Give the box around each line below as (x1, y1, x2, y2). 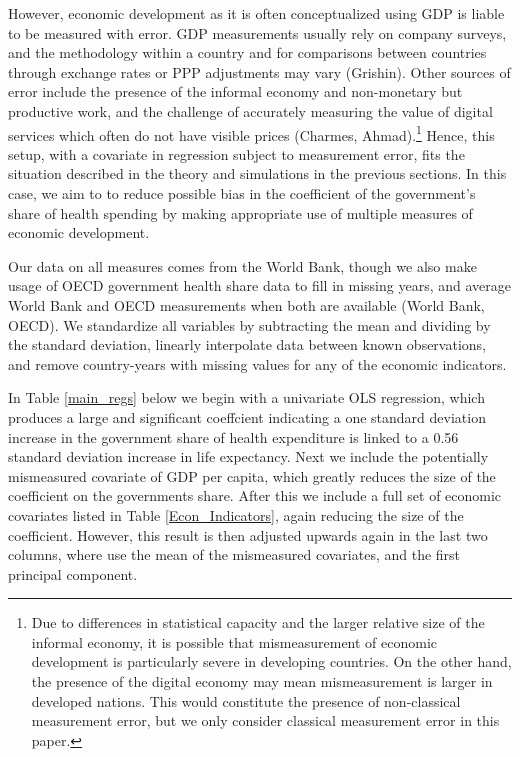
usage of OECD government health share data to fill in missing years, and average (8, 275, 511, 296)
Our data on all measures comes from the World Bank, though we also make (8, 255, 477, 276)
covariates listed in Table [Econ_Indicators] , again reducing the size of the (8, 504, 464, 525)
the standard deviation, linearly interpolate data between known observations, (8, 334, 486, 355)
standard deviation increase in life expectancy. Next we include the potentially (8, 446, 489, 467)
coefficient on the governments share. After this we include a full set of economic (8, 485, 502, 506)
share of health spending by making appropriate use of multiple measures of (8, 202, 473, 223)
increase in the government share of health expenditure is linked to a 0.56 (8, 426, 459, 447)
